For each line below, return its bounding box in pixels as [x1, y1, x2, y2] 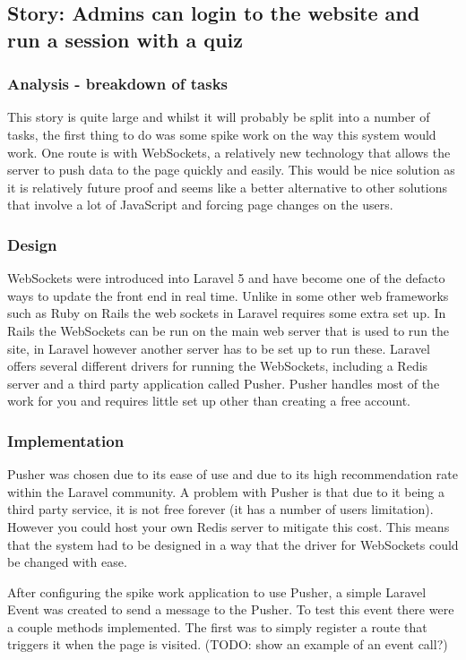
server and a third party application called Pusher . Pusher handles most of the [7, 373, 440, 392]
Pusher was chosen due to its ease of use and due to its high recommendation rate [7, 465, 458, 484]
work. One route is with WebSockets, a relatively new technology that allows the [7, 142, 451, 161]
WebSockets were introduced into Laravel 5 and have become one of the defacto [7, 269, 445, 287]
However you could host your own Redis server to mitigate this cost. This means [7, 517, 450, 536]
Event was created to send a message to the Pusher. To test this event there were [7, 600, 454, 619]
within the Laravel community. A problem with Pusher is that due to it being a [7, 482, 444, 501]
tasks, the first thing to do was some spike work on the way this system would [7, 124, 436, 143]
